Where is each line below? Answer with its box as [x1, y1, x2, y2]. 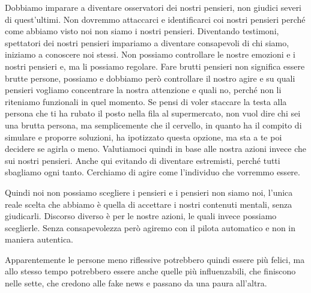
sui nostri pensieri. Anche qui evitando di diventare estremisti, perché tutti [5, 154, 280, 166]
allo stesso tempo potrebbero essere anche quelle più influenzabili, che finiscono [5, 265, 296, 277]
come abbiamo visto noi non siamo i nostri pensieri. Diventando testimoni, [5, 25, 279, 37]
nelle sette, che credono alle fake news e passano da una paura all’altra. [5, 277, 267, 289]
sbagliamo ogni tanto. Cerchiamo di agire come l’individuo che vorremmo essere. [5, 166, 300, 178]
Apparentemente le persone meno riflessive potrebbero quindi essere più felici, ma [5, 253, 305, 265]
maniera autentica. [5, 233, 73, 246]
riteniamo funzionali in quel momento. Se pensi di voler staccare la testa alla [5, 95, 287, 107]
